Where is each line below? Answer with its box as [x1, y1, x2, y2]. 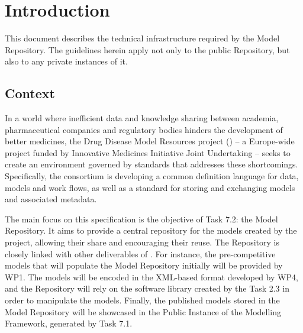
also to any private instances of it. [5, 55, 128, 67]
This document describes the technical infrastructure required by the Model [5, 32, 280, 44]
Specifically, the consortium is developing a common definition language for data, [5, 170, 299, 182]
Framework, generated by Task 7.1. [5, 317, 133, 329]
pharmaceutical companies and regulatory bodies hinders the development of [5, 123, 283, 135]
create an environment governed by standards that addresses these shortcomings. [5, 158, 298, 170]
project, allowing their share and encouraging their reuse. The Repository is [5, 236, 279, 248]
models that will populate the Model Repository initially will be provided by [5, 259, 283, 271]
